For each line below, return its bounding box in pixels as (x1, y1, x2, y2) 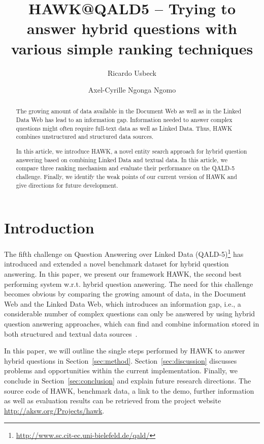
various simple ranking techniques (11, 38, 253, 58)
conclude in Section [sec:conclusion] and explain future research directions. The (4, 375, 251, 386)
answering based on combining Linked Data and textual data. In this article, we (16, 155, 227, 164)
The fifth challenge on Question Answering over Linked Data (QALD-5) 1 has (4, 247, 244, 259)
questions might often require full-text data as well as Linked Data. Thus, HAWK (16, 124, 233, 132)
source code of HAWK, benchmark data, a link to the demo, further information (4, 385, 254, 396)
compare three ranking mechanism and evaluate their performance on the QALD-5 (16, 164, 235, 172)
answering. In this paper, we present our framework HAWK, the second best (4, 269, 242, 279)
